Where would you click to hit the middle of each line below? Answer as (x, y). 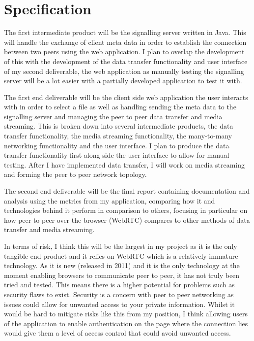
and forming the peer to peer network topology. (75, 174)
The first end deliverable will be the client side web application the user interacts (126, 97)
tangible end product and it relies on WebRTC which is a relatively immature (121, 256)
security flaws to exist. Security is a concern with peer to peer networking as (119, 294)
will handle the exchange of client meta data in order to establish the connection (125, 42)
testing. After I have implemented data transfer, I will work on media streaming (125, 164)
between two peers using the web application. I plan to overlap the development (124, 51)
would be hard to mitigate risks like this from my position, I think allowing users (126, 314)
